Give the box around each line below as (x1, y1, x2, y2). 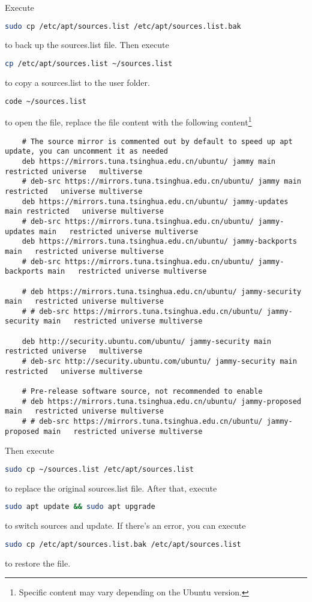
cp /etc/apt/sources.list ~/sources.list (5, 59, 173, 68)
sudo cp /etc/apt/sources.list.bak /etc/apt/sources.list (5, 540, 241, 549)
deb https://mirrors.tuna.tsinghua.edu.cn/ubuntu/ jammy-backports (22, 237, 297, 246)
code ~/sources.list (5, 97, 87, 106)
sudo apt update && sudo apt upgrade (5, 502, 155, 511)
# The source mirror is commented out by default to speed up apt (22, 137, 293, 146)
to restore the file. (5, 556, 71, 569)
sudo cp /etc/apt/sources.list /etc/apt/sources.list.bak (5, 22, 241, 31)
